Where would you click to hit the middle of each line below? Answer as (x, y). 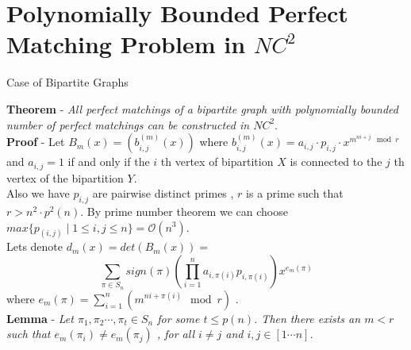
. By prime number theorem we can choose (184, 211)
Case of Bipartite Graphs (67, 82)
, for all (175, 334)
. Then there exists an (307, 318)
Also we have (38, 193)
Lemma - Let (40, 318)
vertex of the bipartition (65, 177)
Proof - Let (36, 142)
